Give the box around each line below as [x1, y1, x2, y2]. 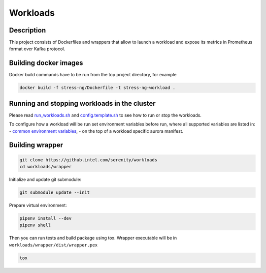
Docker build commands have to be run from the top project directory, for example [9, 72, 177, 78]
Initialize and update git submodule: [9, 177, 81, 182]
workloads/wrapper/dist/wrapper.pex [9, 242, 98, 248]
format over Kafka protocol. [9, 46, 65, 52]
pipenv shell [19, 222, 51, 228]
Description [9, 26, 46, 34]
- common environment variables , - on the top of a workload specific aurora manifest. [9, 128, 184, 134]
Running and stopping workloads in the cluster [9, 99, 156, 108]
